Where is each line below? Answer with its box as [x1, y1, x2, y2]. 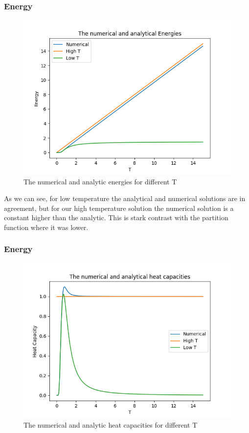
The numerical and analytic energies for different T [23, 177, 177, 187]
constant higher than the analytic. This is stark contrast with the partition [4, 212, 228, 223]
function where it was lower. [4, 222, 89, 232]
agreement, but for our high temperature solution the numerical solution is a [4, 203, 234, 213]
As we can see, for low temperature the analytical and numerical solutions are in [4, 193, 246, 204]
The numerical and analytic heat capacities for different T [23, 419, 198, 430]
